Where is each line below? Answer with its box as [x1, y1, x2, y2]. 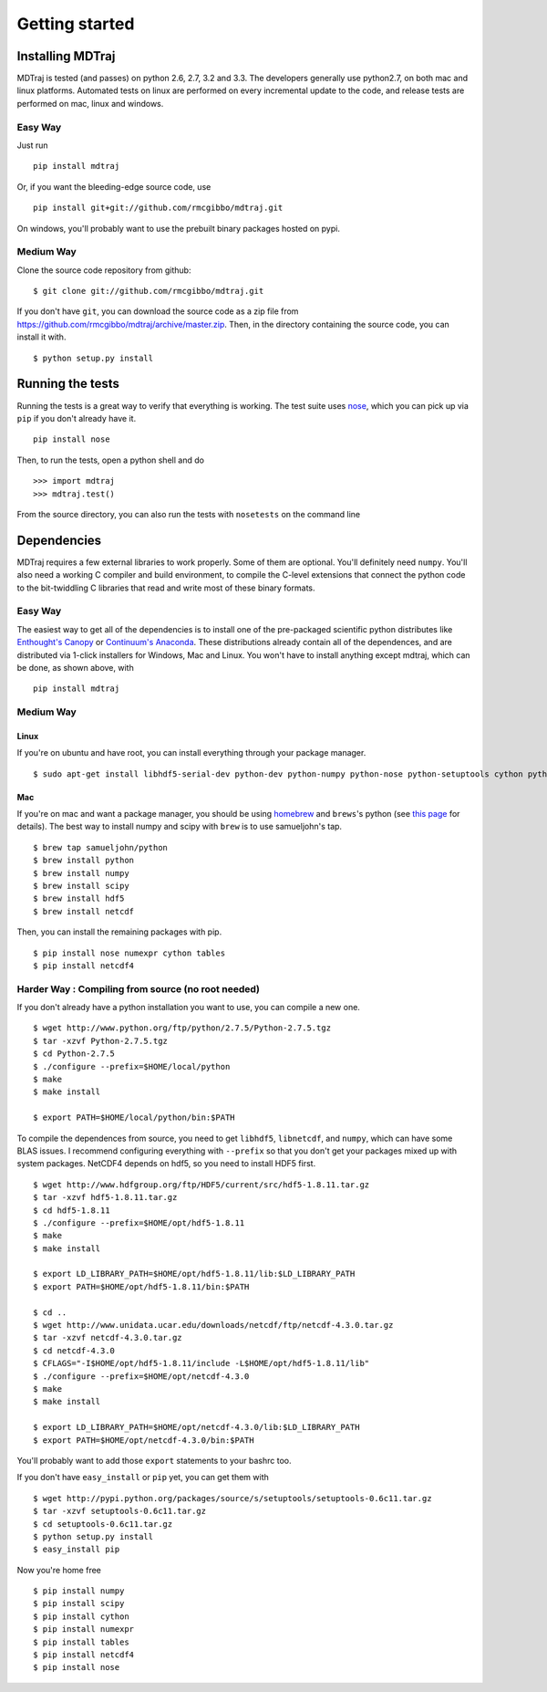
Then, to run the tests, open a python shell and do [16, 454, 205, 465]
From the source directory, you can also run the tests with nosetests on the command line [16, 508, 361, 519]
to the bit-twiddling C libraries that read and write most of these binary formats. [16, 582, 315, 593]
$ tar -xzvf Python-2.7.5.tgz [33, 1036, 169, 1046]
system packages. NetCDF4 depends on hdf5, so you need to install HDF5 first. [16, 1158, 316, 1169]
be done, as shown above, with [16, 662, 134, 673]
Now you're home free [16, 1564, 102, 1575]
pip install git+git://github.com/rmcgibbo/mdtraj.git [33, 203, 284, 214]
